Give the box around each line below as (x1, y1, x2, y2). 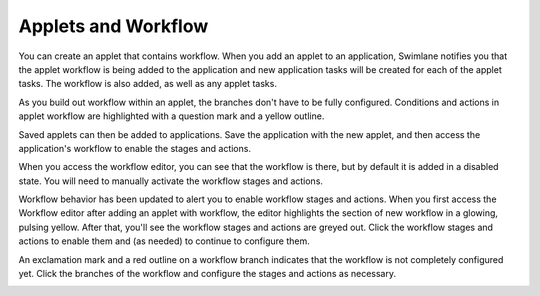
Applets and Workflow (18, 15, 209, 37)
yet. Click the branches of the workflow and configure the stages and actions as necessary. (18, 268, 397, 280)
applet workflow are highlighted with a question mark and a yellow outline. (18, 110, 325, 122)
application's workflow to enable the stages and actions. (18, 142, 252, 154)
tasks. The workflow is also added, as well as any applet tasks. (18, 78, 277, 90)
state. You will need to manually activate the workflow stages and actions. (18, 175, 324, 187)
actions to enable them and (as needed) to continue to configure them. (18, 235, 310, 247)
